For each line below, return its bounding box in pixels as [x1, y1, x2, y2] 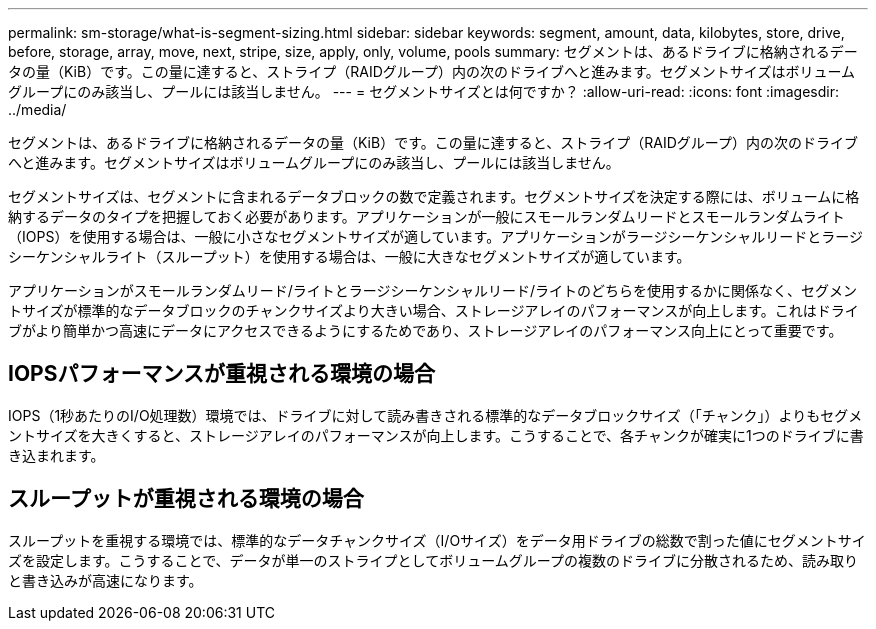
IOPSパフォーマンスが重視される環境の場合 [8, 361, 436, 387]
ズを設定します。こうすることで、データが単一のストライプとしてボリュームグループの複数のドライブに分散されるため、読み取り [8, 551, 858, 569]
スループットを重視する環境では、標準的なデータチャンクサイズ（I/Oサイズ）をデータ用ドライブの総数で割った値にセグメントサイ [8, 531, 866, 549]
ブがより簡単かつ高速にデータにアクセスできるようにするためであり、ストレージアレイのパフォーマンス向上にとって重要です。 [8, 322, 843, 339]
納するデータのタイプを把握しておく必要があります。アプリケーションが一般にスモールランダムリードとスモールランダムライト [8, 208, 845, 225]
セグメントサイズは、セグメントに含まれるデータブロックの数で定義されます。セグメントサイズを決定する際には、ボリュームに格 [8, 188, 860, 205]
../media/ [8, 101, 67, 118]
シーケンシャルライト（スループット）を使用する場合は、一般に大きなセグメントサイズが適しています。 [8, 248, 691, 265]
